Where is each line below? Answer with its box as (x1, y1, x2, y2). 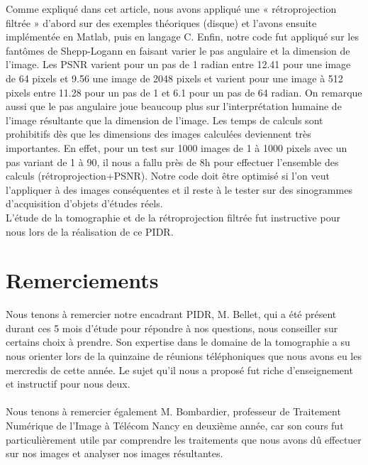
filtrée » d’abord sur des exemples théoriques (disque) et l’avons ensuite (6, 15, 317, 30)
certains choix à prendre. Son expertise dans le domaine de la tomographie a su (6, 334, 350, 349)
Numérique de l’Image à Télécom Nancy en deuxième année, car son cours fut (6, 417, 344, 432)
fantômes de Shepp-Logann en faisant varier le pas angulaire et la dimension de (6, 43, 350, 58)
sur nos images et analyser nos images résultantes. (6, 446, 223, 461)
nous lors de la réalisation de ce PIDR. (6, 224, 174, 239)
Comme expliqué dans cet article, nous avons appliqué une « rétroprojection (6, 1, 337, 16)
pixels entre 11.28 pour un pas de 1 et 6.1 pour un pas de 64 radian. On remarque (6, 84, 362, 99)
